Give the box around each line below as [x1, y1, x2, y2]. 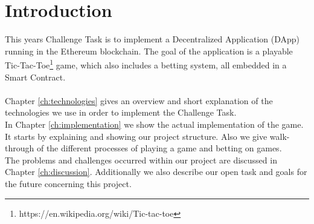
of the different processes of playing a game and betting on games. [36, 142, 282, 154]
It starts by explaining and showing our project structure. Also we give [5, 130, 268, 142]
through [5, 142, 34, 154]
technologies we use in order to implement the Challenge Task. [5, 106, 237, 119]
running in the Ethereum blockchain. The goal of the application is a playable [5, 44, 293, 57]
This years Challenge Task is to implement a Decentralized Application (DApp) [5, 33, 300, 45]
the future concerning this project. [5, 177, 132, 189]
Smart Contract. [5, 70, 66, 83]
